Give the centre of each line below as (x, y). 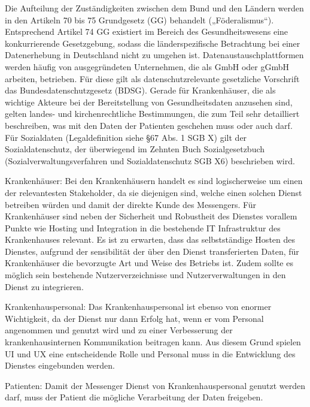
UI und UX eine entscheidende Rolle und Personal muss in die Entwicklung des (150, 353)
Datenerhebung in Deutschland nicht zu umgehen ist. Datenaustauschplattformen (154, 55)
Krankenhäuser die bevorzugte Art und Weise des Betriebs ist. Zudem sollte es (149, 263)
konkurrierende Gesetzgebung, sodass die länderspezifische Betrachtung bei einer (153, 43)
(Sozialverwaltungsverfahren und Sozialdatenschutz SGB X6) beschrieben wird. (150, 160)
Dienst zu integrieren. (44, 286)
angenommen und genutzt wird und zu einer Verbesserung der (119, 330)
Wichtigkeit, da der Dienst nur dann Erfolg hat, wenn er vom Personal (134, 318)
